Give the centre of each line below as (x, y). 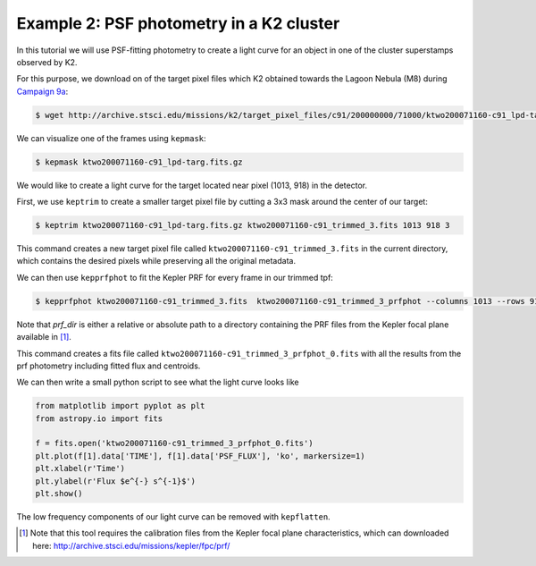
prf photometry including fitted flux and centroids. (109, 366)
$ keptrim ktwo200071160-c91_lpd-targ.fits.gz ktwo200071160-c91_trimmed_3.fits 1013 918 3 (243, 225)
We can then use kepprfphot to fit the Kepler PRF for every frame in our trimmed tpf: (175, 277)
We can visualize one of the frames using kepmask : (111, 138)
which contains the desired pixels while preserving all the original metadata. (156, 261)
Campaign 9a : (42, 91)
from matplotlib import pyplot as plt (120, 406)
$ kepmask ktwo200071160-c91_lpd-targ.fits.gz (139, 162)
